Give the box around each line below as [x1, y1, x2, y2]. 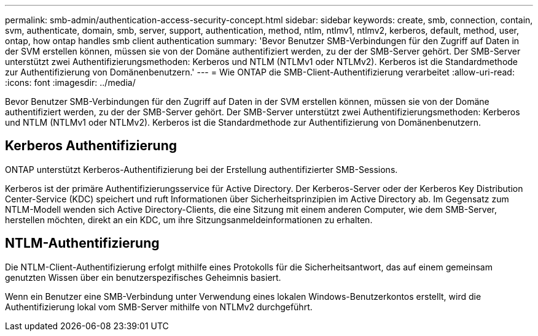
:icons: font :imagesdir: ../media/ [5, 77, 136, 88]
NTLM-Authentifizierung [5, 235, 160, 251]
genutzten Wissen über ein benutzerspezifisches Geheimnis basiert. [5, 272, 281, 283]
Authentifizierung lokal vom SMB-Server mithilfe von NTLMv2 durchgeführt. [5, 301, 313, 312]
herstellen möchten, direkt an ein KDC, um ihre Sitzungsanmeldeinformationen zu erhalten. [5, 214, 373, 225]
